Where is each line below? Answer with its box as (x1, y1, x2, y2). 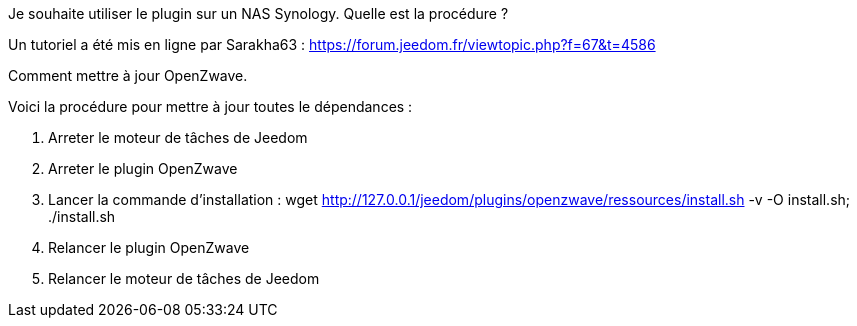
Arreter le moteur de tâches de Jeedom (48, 129, 308, 146)
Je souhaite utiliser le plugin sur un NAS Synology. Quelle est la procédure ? (8, 5, 509, 22)
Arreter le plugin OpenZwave (48, 160, 238, 177)
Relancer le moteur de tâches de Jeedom (48, 270, 320, 287)
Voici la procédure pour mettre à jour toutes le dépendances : (8, 98, 413, 115)
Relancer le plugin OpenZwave (48, 239, 250, 256)
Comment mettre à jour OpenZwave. (8, 67, 248, 84)
